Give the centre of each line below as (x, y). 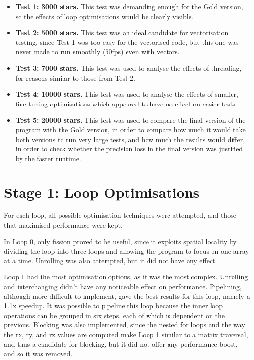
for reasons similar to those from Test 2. (75, 77)
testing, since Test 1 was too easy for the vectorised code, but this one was (127, 42)
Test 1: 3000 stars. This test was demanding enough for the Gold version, (129, 6)
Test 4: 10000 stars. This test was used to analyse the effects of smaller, (127, 94)
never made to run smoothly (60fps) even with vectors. (97, 52)
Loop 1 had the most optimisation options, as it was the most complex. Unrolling (126, 277)
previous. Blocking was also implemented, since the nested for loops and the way (125, 325)
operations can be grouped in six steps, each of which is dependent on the (114, 315)
